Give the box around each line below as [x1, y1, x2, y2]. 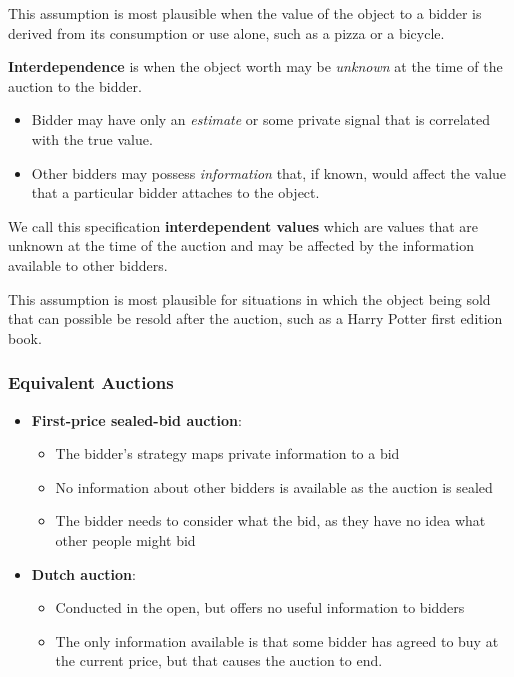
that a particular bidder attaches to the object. [31, 182, 320, 203]
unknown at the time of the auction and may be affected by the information [8, 235, 474, 256]
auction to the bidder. [8, 75, 142, 96]
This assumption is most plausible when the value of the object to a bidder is [8, 3, 482, 23]
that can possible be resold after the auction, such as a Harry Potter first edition [8, 308, 503, 329]
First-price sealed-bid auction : [31, 409, 242, 430]
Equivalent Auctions [8, 370, 174, 395]
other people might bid [55, 529, 196, 550]
